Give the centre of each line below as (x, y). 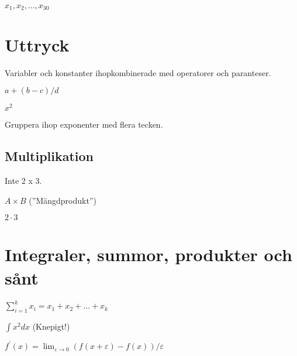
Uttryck (37, 44)
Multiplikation (49, 156)
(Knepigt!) (51, 326)
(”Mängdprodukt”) (63, 200)
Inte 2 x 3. (23, 181)
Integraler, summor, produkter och (148, 254)
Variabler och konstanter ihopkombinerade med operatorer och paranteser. (138, 72)
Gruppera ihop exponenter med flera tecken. (84, 124)
